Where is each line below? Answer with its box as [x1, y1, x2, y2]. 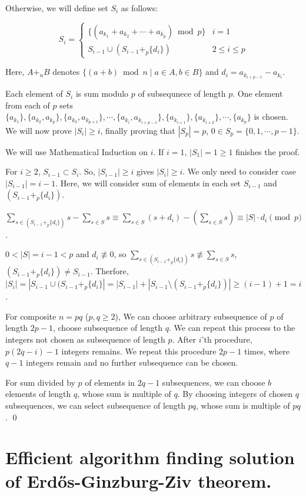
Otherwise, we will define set [5, 2, 108, 14]
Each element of [5, 87, 63, 100]
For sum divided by [5, 376, 75, 388]
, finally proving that [100, 124, 175, 136]
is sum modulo [75, 87, 129, 100]
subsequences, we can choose [162, 376, 265, 388]
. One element [232, 87, 283, 100]
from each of [5, 98, 50, 111]
